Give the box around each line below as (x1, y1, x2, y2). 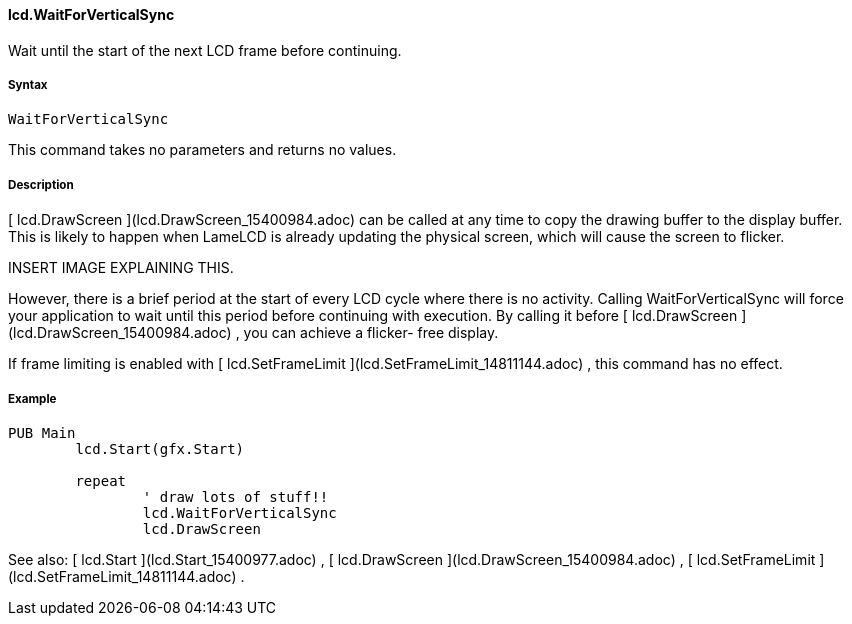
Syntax (8, 78, 48, 92)
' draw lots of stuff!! (142, 488, 329, 505)
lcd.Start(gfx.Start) (75, 440, 245, 457)
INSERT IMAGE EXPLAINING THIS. (8, 259, 234, 277)
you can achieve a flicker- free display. (243, 324, 499, 342)
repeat (75, 472, 127, 489)
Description (8, 177, 74, 192)
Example (8, 391, 57, 406)
